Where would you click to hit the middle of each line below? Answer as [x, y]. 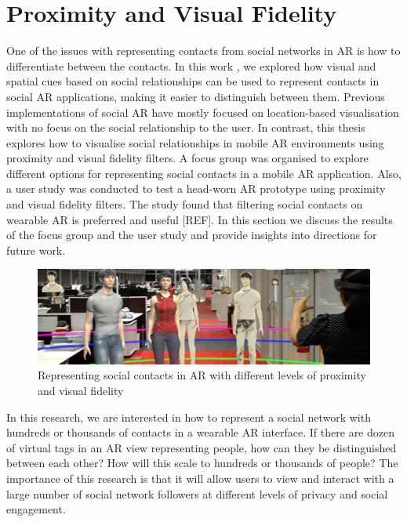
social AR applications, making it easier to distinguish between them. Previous [196, 96]
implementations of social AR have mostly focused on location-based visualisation [203, 112]
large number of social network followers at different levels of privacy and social [197, 493]
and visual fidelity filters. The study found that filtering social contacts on [185, 204]
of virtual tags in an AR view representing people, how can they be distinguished [202, 447]
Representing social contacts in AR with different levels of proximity [202, 375]
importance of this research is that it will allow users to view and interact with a [200, 478]
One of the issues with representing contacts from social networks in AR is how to [203, 51]
